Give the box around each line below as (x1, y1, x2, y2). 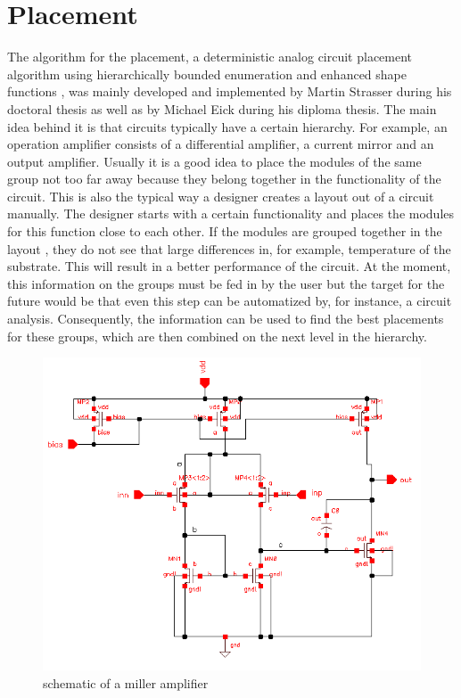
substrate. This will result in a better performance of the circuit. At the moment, (7, 257, 451, 275)
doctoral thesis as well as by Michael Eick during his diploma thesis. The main (7, 99, 437, 118)
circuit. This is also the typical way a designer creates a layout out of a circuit (7, 186, 434, 205)
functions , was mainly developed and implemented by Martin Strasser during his (7, 82, 452, 101)
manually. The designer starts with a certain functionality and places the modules (7, 204, 455, 223)
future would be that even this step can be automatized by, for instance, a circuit (7, 292, 452, 310)
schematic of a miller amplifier (43, 673, 209, 692)
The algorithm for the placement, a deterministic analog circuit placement (7, 47, 413, 66)
